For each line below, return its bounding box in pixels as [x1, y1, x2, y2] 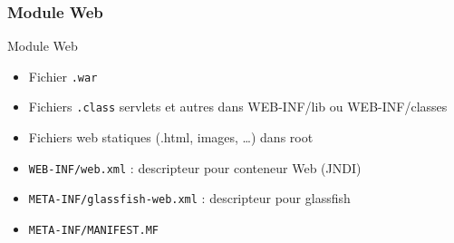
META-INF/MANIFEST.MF [28, 224, 159, 238]
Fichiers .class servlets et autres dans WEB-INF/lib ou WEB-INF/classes [28, 97, 448, 116]
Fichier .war [28, 66, 98, 85]
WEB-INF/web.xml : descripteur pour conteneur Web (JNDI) [28, 158, 362, 177]
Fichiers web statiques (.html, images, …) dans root [28, 128, 314, 147]
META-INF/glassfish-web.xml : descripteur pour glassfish [28, 189, 351, 208]
